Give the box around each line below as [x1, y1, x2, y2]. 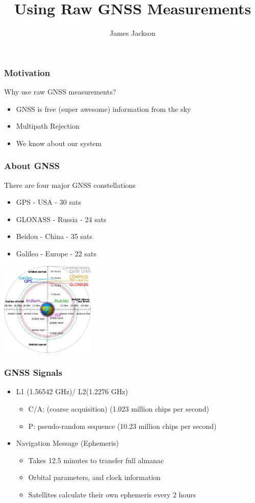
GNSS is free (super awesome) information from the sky [16, 103, 191, 114]
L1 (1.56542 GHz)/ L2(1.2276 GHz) [16, 386, 128, 397]
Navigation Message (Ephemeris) [16, 438, 119, 448]
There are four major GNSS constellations [4, 179, 136, 190]
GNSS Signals [4, 366, 63, 379]
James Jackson [110, 28, 156, 38]
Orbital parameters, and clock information [28, 472, 161, 483]
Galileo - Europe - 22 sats [16, 248, 96, 258]
